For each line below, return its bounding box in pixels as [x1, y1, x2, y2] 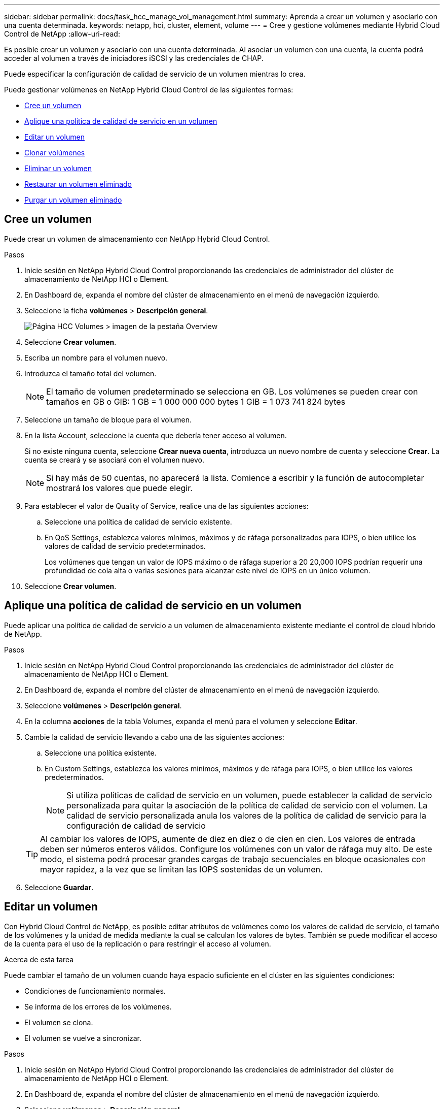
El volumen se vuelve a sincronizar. [24, 1033, 141, 1042]
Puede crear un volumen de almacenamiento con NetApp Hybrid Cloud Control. [4, 234, 270, 243]
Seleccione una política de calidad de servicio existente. [45, 517, 232, 526]
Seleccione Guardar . [24, 883, 94, 892]
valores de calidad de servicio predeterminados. [45, 541, 206, 550]
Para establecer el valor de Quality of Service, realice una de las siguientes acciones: [24, 501, 309, 510]
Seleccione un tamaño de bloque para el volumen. [24, 415, 192, 424]
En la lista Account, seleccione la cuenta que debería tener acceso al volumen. [24, 431, 287, 440]
